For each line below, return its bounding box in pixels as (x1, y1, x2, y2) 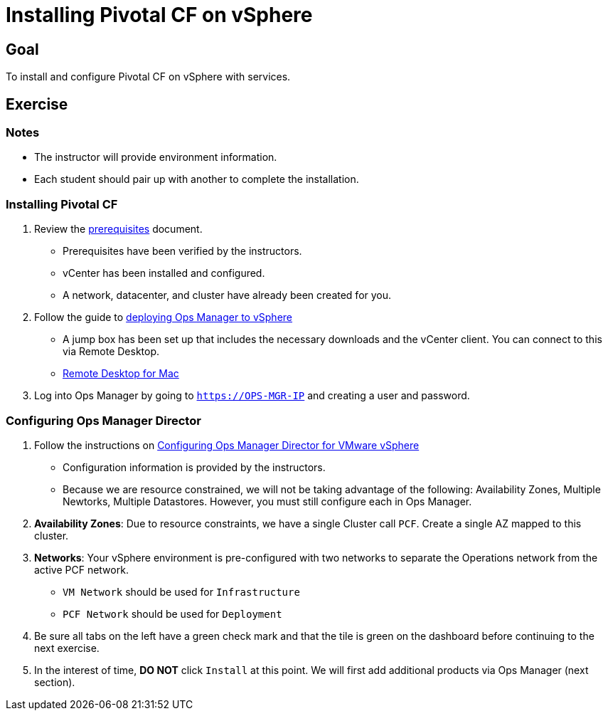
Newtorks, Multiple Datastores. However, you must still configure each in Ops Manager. (63, 495, 472, 507)
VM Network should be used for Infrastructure (63, 585, 300, 598)
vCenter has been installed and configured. (63, 267, 265, 280)
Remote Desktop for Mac (63, 367, 179, 380)
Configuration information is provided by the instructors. (63, 460, 326, 473)
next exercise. (34, 641, 100, 654)
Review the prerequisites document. (34, 223, 203, 236)
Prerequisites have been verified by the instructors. (63, 245, 302, 258)
